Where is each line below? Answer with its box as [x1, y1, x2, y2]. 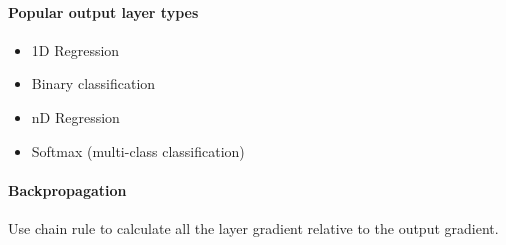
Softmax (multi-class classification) [31, 140, 245, 161]
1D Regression [31, 39, 120, 60]
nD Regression [31, 106, 120, 127]
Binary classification [31, 73, 156, 94]
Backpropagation [8, 179, 127, 200]
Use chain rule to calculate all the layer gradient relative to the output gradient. [8, 217, 499, 238]
